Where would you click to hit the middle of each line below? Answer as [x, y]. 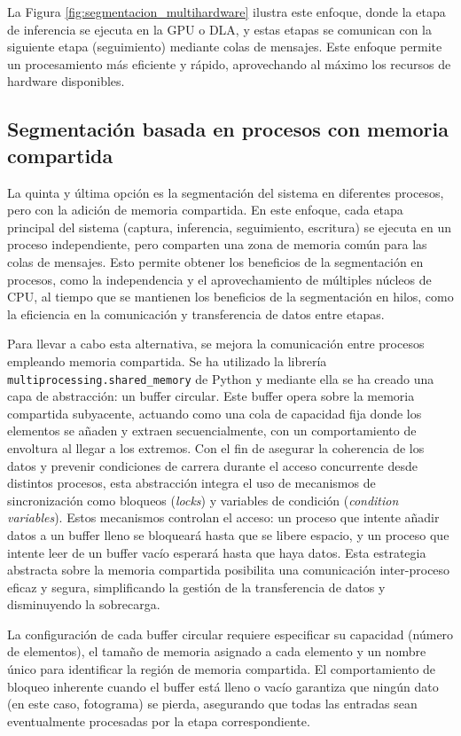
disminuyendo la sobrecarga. [84, 604]
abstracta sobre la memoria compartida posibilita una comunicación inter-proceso [229, 570]
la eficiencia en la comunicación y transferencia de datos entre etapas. [196, 313]
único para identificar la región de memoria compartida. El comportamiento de [222, 669]
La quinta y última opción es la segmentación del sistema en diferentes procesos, [226, 192]
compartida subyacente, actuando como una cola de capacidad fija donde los [215, 413]
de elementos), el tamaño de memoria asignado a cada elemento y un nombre [217, 651]
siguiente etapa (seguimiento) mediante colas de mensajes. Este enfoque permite [225, 47]
